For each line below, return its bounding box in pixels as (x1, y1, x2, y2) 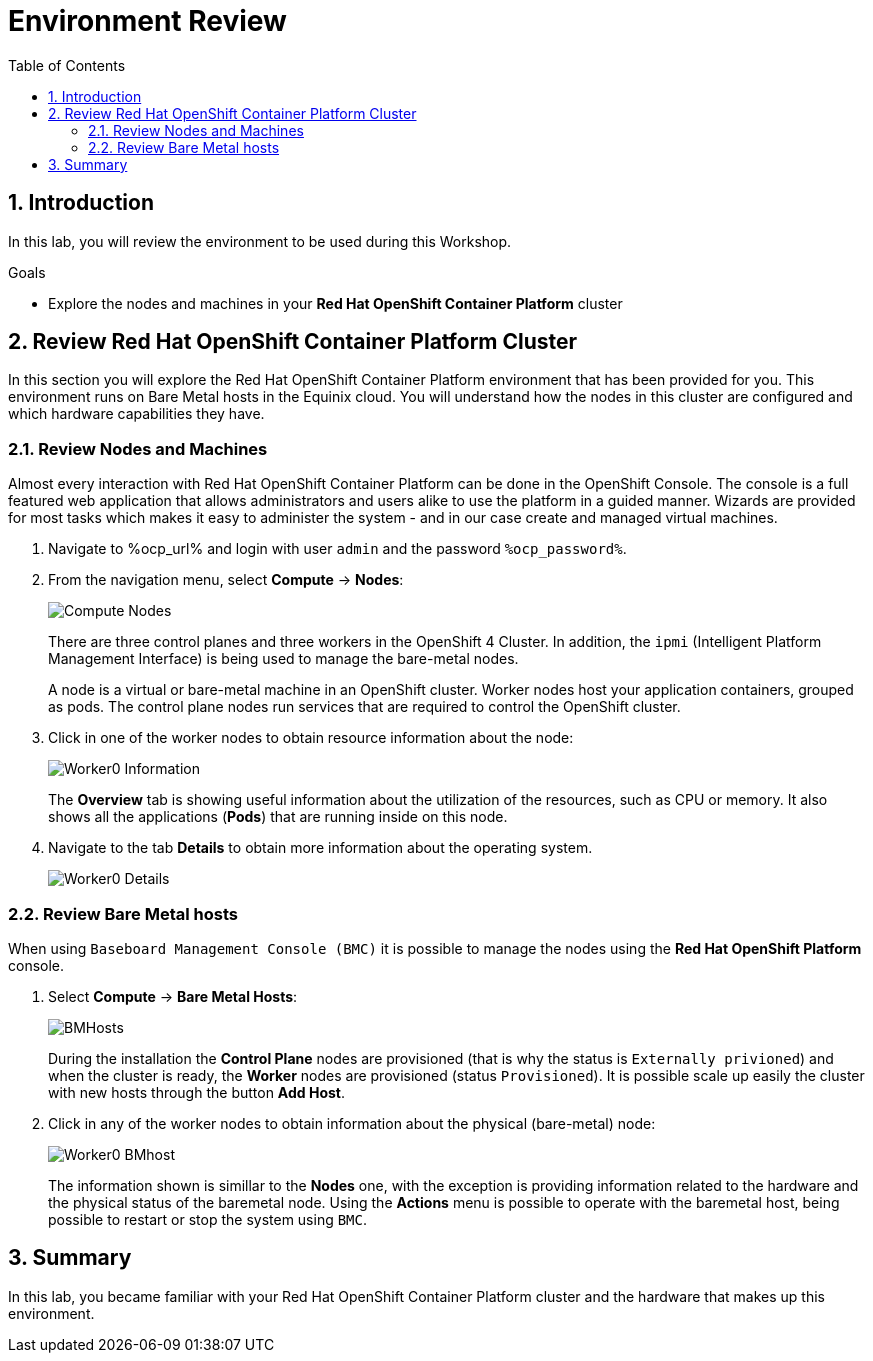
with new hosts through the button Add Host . (48, 1083, 346, 1101)
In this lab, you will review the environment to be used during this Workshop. (8, 232, 512, 250)
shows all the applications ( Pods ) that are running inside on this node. (48, 808, 508, 826)
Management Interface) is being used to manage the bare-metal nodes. (48, 650, 519, 668)
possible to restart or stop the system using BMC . (48, 1210, 368, 1228)
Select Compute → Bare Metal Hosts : (48, 987, 298, 1005)
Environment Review (8, 4, 287, 38)
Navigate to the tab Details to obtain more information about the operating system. (48, 839, 593, 857)
